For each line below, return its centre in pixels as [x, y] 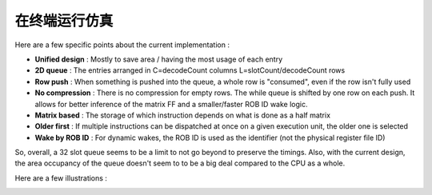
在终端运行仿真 [64, 21]
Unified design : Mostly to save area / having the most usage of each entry [159, 59]
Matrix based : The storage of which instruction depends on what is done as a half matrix [183, 115]
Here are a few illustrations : [61, 178]
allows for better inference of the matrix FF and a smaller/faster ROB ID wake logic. [171, 104]
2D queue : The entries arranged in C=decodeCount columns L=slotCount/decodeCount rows [190, 70]
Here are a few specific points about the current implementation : [122, 45]
